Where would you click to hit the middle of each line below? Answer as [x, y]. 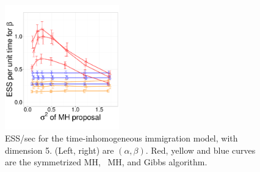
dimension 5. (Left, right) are [60, 150]
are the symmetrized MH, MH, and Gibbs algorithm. [106, 162]
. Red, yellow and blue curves [200, 150]
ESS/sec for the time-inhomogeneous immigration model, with [121, 138]
